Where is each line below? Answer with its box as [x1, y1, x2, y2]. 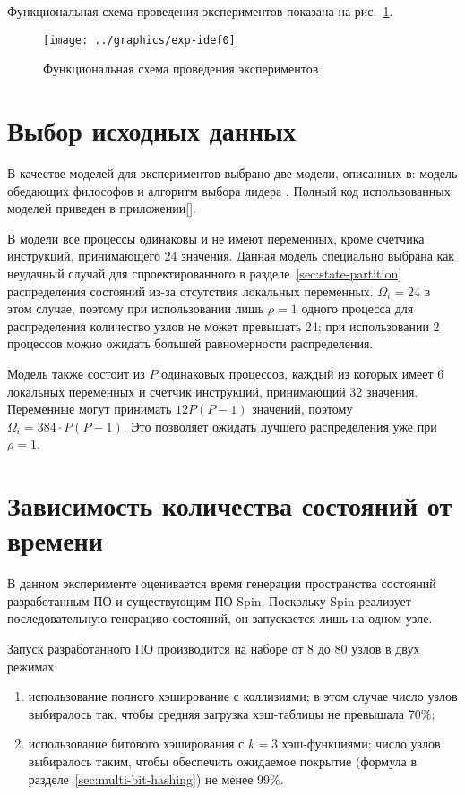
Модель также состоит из [7, 363, 145, 382]
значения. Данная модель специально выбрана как [181, 246, 455, 265]
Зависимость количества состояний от [7, 487, 452, 524]
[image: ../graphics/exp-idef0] [43, 33, 236, 47]
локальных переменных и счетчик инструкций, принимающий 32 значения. [7, 381, 418, 400]
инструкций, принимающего [7, 246, 160, 265]
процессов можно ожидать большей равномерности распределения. [7, 334, 374, 353]
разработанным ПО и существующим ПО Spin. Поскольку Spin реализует [7, 591, 411, 610]
